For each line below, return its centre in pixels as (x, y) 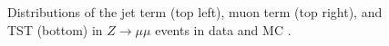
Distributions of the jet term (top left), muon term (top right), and (195, 12)
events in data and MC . (223, 29)
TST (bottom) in (55, 29)
